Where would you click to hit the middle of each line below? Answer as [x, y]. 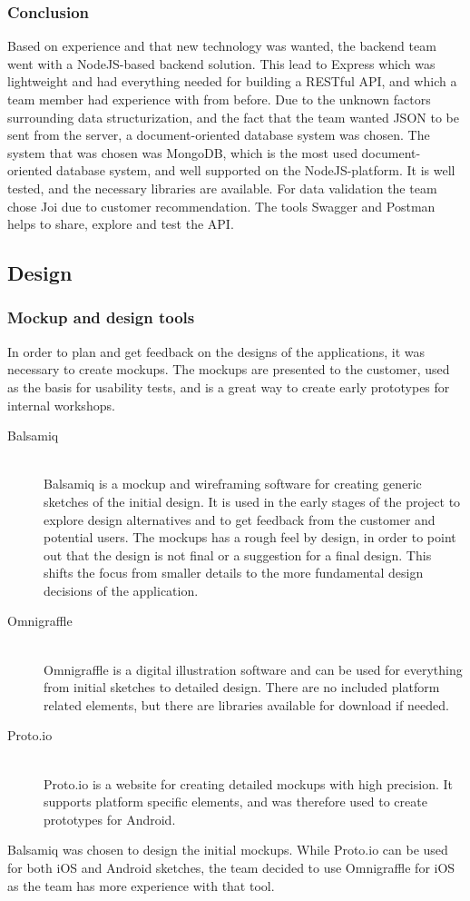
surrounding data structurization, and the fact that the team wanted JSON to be [233, 117]
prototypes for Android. [110, 819]
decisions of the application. [121, 590]
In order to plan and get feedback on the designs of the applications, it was [216, 351]
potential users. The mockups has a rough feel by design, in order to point [250, 537]
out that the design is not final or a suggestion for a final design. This [238, 554]
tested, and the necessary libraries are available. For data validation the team [222, 188]
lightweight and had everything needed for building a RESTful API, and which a [232, 81]
